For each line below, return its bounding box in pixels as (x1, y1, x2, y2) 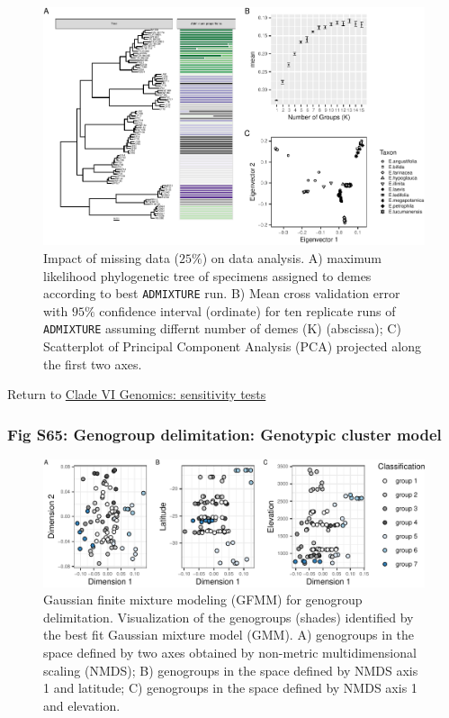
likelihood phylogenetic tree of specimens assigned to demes (43, 266, 372, 285)
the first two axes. (43, 354, 142, 373)
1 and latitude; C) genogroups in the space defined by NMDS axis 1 (43, 678, 418, 697)
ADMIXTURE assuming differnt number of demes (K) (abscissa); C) (43, 319, 401, 338)
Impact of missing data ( (43, 249, 180, 267)
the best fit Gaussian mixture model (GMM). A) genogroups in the (43, 625, 415, 644)
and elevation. (43, 695, 121, 714)
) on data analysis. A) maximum (202, 249, 382, 267)
